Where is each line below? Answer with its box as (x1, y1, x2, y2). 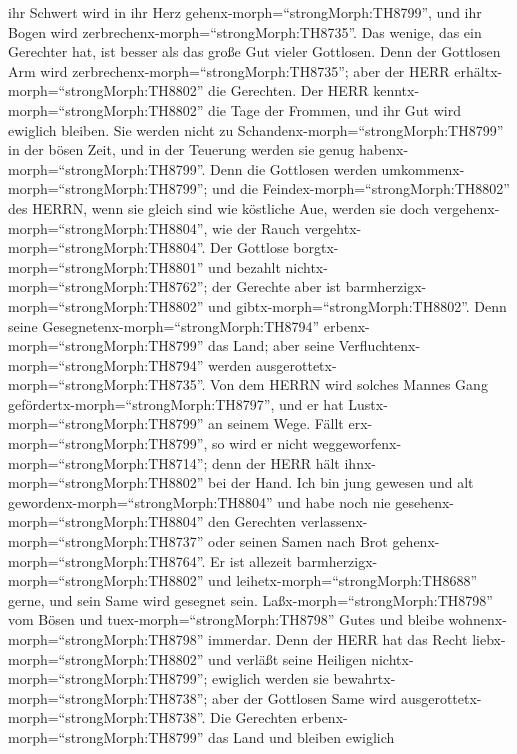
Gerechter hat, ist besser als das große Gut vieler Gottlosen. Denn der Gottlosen (8, 41, 501, 62)
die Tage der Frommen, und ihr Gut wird (208, 99, 461, 120)
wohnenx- (448, 609, 507, 630)
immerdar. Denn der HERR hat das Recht (208, 629, 468, 649)
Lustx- (348, 393, 388, 414)
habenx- (359, 139, 409, 160)
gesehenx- (395, 491, 455, 512)
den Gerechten (208, 511, 297, 532)
